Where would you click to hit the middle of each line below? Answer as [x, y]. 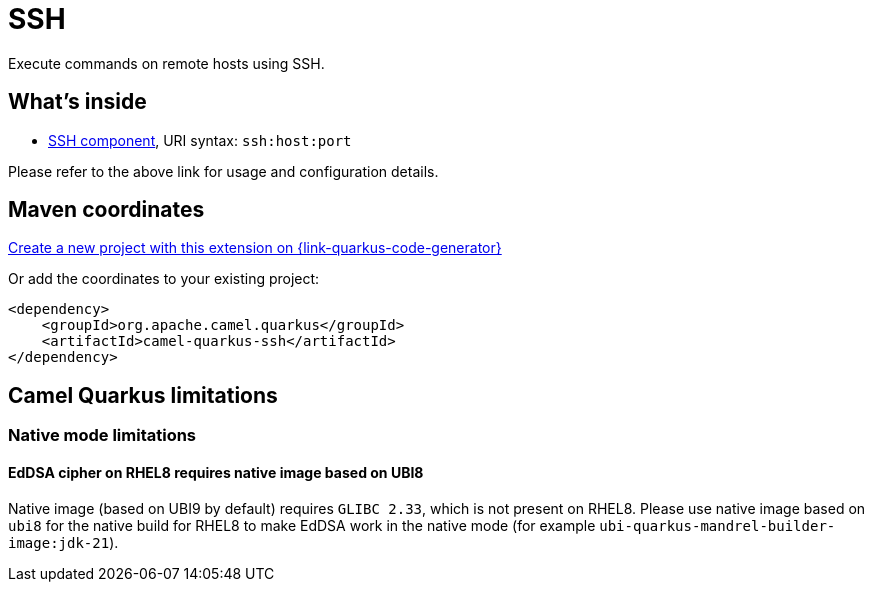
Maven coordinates [106, 210]
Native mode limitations [102, 435]
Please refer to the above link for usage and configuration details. [223, 171]
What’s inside [77, 102]
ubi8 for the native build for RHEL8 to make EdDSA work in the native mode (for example [302, 525]
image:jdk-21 [59, 542]
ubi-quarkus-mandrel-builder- [717, 525]
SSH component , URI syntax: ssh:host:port [200, 140]
